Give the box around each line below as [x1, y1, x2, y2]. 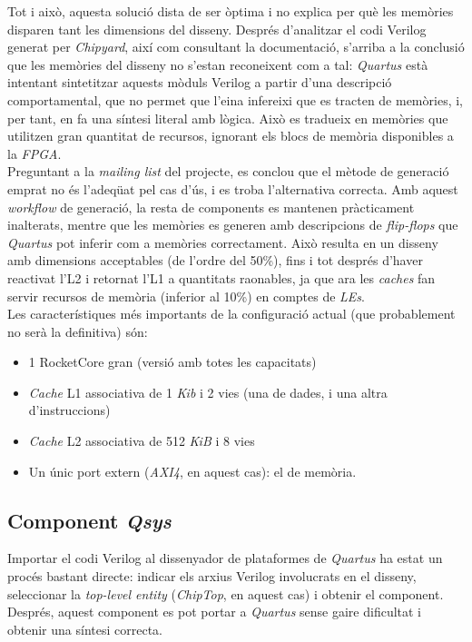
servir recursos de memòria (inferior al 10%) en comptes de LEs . [7, 286, 365, 305]
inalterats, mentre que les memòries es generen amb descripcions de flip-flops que [7, 215, 458, 234]
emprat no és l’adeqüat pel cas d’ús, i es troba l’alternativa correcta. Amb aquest [7, 179, 458, 198]
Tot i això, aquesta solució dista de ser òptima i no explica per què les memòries [7, 2, 454, 20]
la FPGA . [7, 143, 62, 163]
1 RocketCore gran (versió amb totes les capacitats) [28, 352, 317, 371]
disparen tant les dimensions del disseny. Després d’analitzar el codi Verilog [7, 19, 427, 38]
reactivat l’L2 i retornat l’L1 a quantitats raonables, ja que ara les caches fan [7, 268, 436, 287]
